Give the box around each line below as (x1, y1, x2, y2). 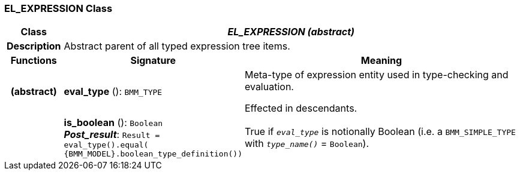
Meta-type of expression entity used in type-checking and (244, 69, 509, 81)
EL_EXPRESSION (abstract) (227, 26, 355, 38)
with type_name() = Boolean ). (244, 137, 369, 150)
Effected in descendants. (244, 102, 357, 115)
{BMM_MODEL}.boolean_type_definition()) (64, 149, 242, 159)
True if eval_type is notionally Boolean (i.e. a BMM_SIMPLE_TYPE (244, 125, 516, 138)
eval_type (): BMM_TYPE (64, 85, 163, 98)
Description (7, 40, 61, 53)
